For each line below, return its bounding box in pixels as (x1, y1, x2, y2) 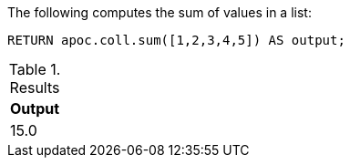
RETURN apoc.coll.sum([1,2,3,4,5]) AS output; (7, 33, 345, 47)
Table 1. (8, 60, 61, 78)
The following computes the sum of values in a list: (7, 5, 312, 20)
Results (9, 78, 60, 97)
